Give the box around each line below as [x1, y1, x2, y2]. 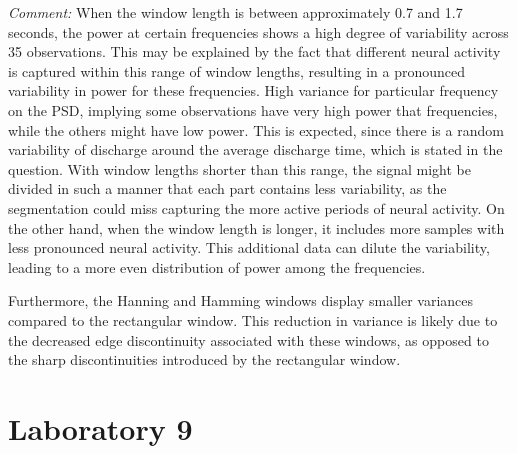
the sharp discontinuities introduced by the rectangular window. [8, 349, 401, 370]
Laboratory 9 [8, 407, 193, 448]
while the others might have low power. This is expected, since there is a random [8, 119, 504, 140]
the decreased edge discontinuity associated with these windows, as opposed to [8, 329, 489, 350]
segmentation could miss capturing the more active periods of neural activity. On [8, 197, 505, 218]
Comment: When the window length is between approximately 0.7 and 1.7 [8, 2, 463, 22]
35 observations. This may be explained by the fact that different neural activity [8, 41, 501, 62]
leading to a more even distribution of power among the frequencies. [8, 256, 426, 277]
